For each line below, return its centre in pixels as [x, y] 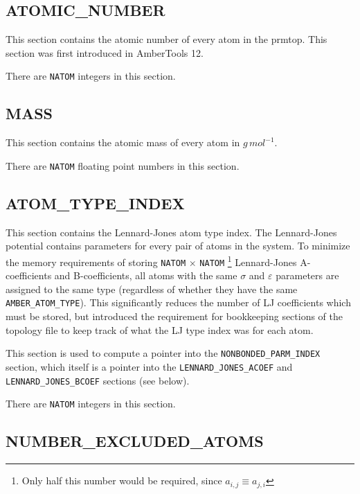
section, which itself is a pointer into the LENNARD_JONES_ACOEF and [149, 366]
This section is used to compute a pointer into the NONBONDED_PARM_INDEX [163, 353]
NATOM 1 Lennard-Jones [248, 261]
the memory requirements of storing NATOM [96, 262]
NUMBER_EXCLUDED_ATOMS [135, 441]
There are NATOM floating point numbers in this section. [123, 165]
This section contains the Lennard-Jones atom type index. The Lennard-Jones [171, 232]
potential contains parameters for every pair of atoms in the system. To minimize [178, 246]
